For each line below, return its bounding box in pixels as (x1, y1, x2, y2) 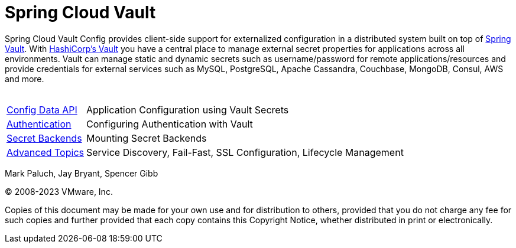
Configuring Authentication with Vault (86, 118, 253, 130)
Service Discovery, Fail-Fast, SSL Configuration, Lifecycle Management (86, 146, 404, 158)
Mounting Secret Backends (86, 132, 207, 144)
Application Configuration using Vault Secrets (86, 103, 289, 116)
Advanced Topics (7, 146, 84, 158)
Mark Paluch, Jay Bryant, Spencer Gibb (5, 168, 158, 178)
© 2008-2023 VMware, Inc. (5, 186, 113, 197)
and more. (5, 73, 44, 84)
